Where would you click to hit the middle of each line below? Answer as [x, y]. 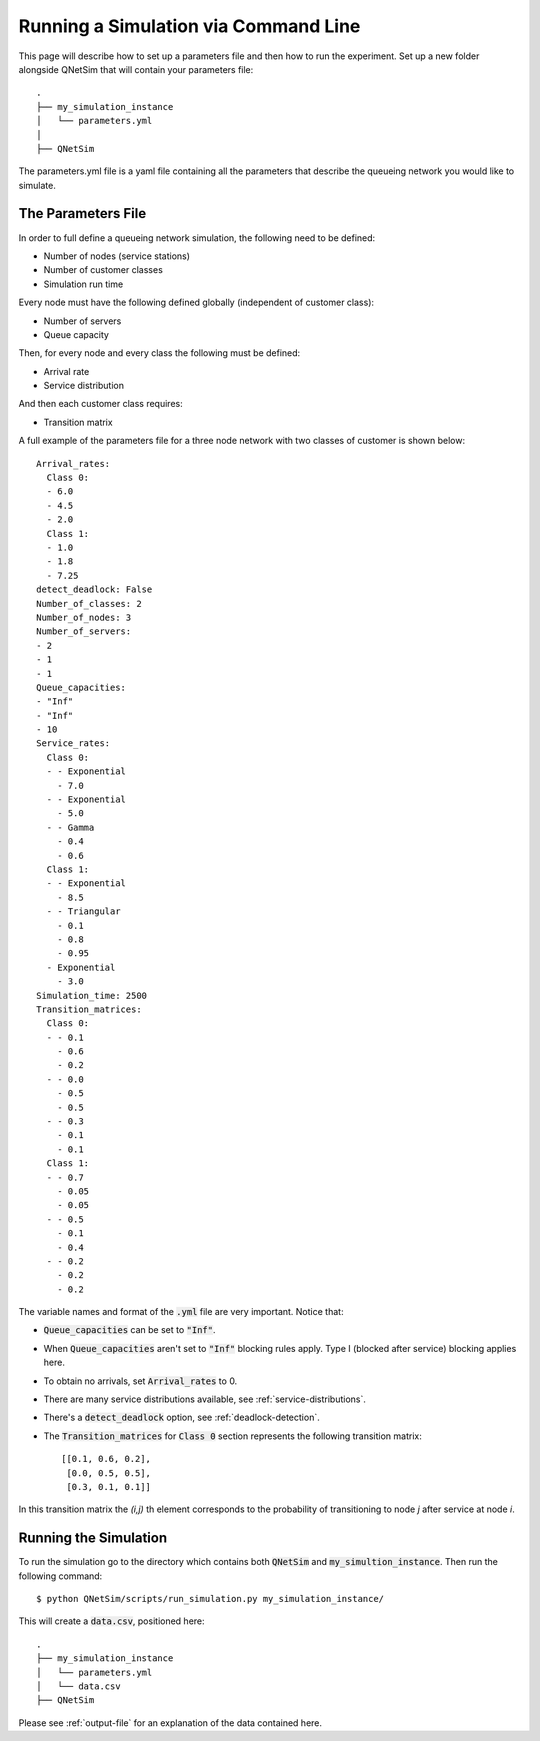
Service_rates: [73, 743]
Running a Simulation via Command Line [189, 26]
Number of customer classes [103, 270]
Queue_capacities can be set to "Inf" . [129, 1330]
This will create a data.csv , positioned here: [111, 1621]
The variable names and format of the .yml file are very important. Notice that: [181, 1312]
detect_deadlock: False [94, 589]
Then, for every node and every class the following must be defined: [159, 353]
